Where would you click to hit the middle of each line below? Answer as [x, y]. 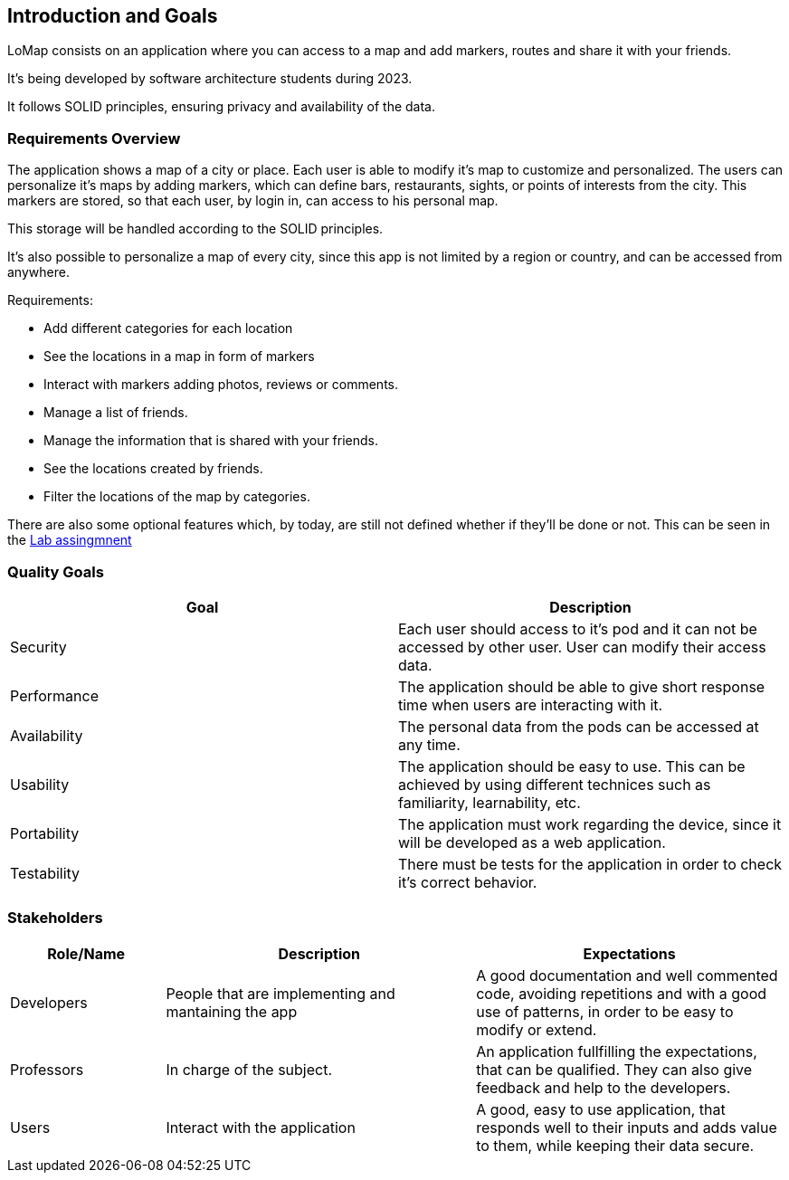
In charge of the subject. [249, 1069]
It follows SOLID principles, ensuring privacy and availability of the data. [221, 107]
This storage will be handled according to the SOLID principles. [195, 229]
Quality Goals [56, 571]
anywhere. [38, 272]
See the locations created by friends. [153, 469]
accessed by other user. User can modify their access [582, 647]
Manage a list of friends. [116, 413]
